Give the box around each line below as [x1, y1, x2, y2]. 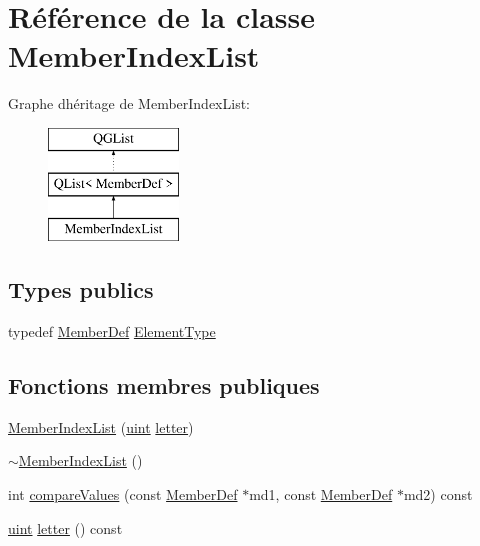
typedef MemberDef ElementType [8, 321, 216, 342]
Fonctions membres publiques [8, 370, 320, 401]
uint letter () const [8, 517, 123, 538]
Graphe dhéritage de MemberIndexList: [8, 93, 251, 114]
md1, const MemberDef [249, 484, 393, 505]
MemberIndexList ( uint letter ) [8, 416, 194, 437]
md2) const [403, 484, 473, 505]
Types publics [8, 274, 154, 305]
